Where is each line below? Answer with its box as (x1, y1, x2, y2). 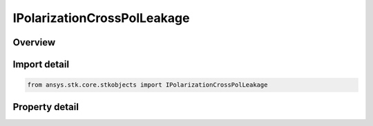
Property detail (12, 101, 79, 113)
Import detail (12, 59, 69, 70)
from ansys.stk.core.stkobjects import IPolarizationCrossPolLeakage (27, 81, 268, 89)
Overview (12, 36, 56, 48)
